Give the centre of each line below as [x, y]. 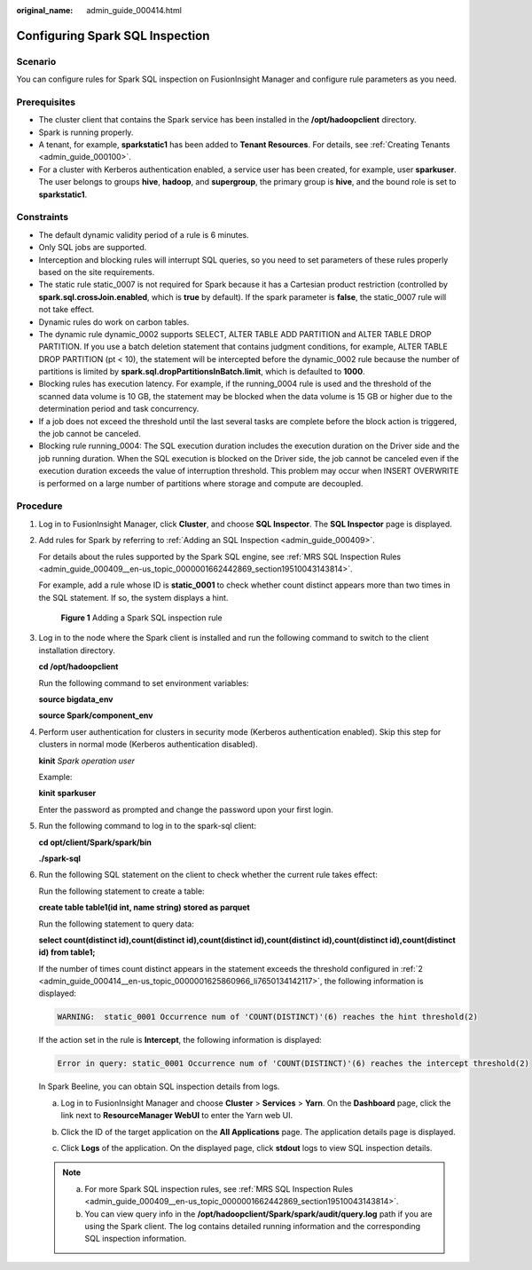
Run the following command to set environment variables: [144, 682]
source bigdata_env [76, 699]
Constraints [43, 217]
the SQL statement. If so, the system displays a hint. [133, 597]
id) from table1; [67, 952]
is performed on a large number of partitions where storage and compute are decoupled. [201, 483]
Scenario [36, 61]
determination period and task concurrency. [119, 409]
